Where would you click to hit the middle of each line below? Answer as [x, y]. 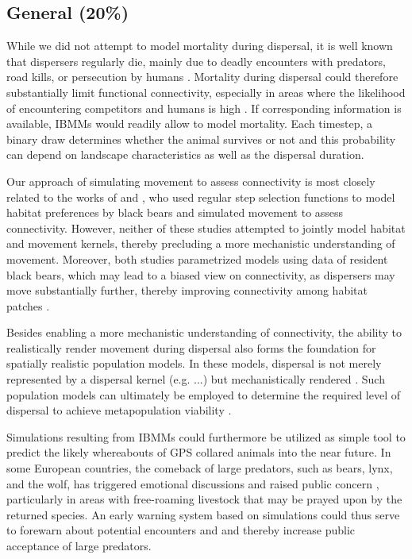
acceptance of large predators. [79, 546]
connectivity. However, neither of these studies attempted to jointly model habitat [206, 227]
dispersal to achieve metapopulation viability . [119, 410]
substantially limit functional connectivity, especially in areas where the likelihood [206, 92]
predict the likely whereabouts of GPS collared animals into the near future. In [199, 452]
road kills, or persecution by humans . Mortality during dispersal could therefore [202, 77]
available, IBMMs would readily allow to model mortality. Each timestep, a [190, 123]
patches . [28, 305]
